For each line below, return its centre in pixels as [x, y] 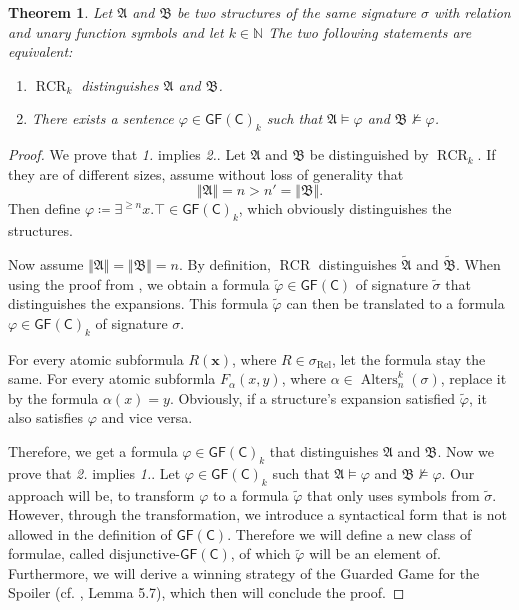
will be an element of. [375, 553]
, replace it [473, 378]
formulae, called [56, 553]
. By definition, [224, 263]
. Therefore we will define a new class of [349, 533]
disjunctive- [145, 555]
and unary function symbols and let [116, 31]
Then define [44, 208]
